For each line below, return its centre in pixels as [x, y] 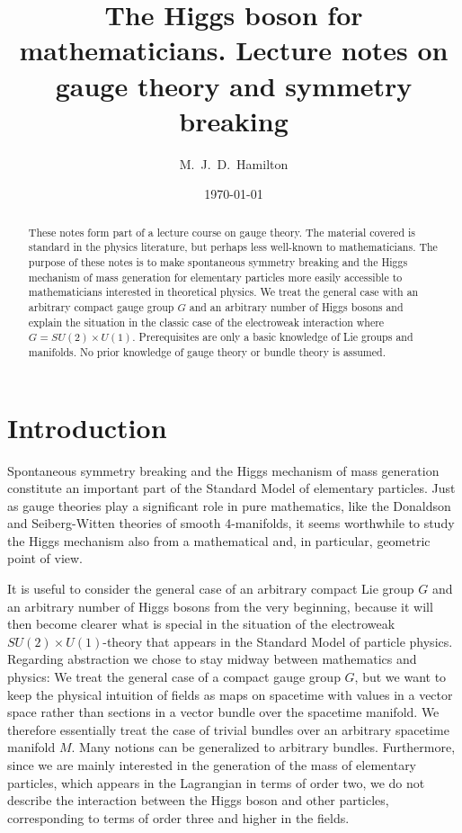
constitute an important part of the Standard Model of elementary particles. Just [231, 488]
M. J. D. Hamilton [234, 163]
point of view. [45, 558]
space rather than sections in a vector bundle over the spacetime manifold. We [223, 712]
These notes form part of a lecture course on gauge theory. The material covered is [222, 232]
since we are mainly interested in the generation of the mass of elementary [212, 765]
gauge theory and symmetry [234, 85]
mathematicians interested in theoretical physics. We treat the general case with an [223, 292]
